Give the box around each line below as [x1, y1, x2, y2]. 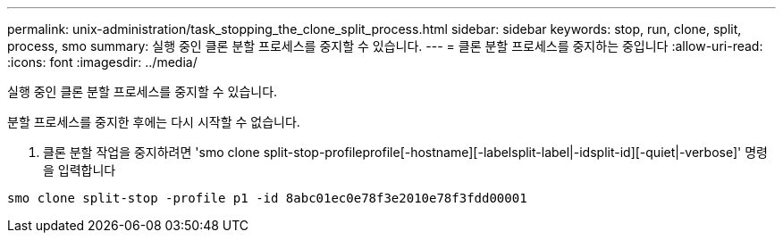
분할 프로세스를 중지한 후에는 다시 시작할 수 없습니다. [7, 114, 300, 129]
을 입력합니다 [43, 162, 116, 178]
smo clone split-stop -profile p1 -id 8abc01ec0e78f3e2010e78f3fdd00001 [7, 191, 527, 205]
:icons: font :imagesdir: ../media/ [7, 54, 198, 70]
